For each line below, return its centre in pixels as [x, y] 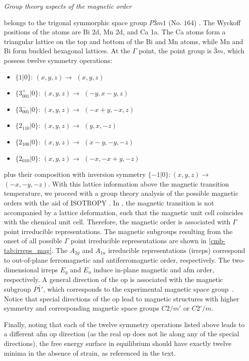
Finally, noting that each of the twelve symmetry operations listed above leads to [124, 324]
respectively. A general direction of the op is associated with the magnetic [114, 279]
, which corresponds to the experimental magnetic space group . [139, 289]
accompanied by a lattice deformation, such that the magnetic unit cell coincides [124, 212]
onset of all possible [33, 241]
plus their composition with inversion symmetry [75, 174]
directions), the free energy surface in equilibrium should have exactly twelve [118, 343]
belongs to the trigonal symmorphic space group [76, 22]
